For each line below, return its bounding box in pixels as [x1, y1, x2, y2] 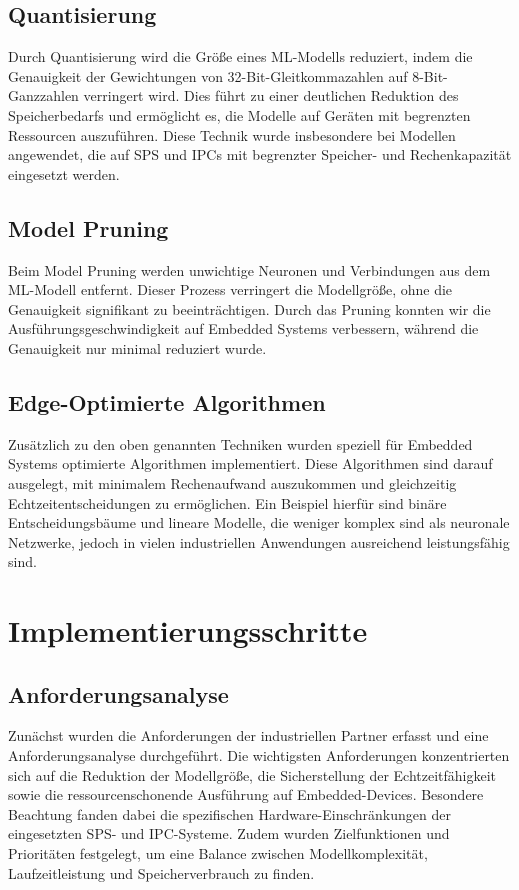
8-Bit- [412, 65, 448, 86]
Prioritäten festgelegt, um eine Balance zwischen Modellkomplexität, [8, 843, 428, 864]
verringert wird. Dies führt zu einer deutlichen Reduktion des [83, 85, 459, 106]
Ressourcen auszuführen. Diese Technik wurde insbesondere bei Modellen [8, 124, 456, 145]
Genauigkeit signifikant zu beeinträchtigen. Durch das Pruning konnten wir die [8, 298, 491, 319]
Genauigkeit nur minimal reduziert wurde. [8, 337, 267, 358]
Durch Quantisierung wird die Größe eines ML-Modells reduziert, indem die [8, 46, 473, 67]
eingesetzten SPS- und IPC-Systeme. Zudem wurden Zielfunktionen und [8, 823, 450, 844]
